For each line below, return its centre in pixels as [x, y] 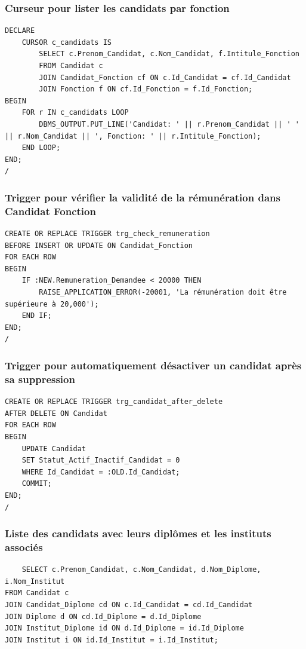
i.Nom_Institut [35, 581]
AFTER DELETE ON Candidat [56, 413]
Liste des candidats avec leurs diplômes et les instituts [138, 533]
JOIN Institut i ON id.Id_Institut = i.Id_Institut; [112, 640]
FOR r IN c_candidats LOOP [75, 113]
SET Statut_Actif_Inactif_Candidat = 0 [101, 460]
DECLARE [20, 31]
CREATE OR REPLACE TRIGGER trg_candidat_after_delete [114, 402]
